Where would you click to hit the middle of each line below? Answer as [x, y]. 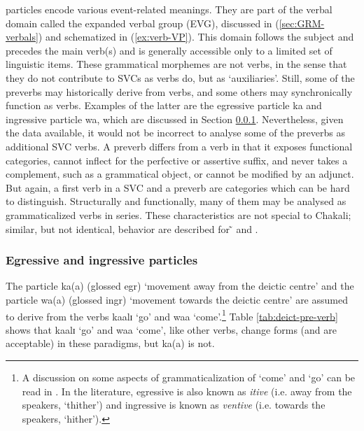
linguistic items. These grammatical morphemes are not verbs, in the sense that [176, 64]
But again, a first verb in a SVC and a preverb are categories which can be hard [178, 187]
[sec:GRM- [302, 23]
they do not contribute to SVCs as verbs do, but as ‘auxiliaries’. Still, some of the [180, 77]
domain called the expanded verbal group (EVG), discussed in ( [142, 23]
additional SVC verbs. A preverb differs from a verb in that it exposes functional [179, 146]
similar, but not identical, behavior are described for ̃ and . [132, 228]
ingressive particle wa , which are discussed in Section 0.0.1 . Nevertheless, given [175, 119]
